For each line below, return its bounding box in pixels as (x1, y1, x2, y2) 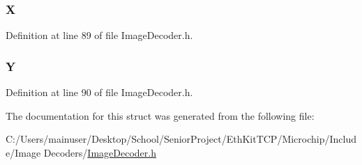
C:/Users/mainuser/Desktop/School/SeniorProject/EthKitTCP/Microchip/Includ (6, 132, 357, 146)
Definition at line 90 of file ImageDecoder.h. (6, 85, 193, 100)
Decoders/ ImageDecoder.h (43, 145, 156, 159)
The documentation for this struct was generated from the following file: (6, 108, 315, 123)
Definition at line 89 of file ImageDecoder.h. (6, 28, 193, 42)
